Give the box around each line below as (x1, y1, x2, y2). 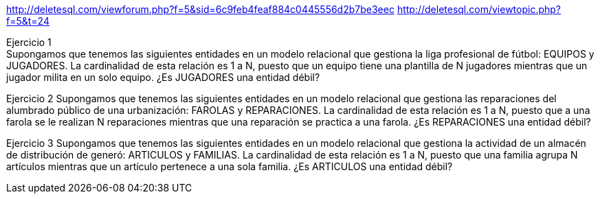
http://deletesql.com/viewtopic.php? (397, 3, 562, 15)
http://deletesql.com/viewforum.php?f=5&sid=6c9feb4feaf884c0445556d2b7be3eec (6, 3, 395, 15)
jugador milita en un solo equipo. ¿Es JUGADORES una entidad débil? (6, 71, 320, 83)
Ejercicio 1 (6, 36, 52, 48)
